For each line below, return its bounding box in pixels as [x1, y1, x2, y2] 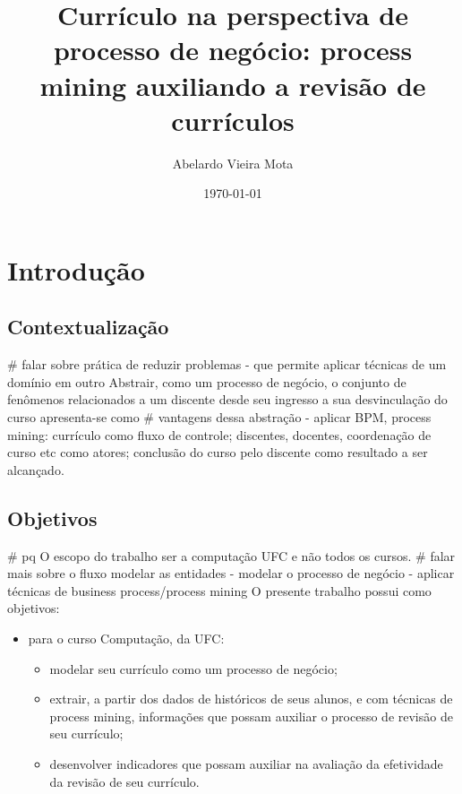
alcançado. [7, 460, 64, 479]
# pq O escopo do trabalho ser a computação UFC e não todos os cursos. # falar [7, 546, 456, 565]
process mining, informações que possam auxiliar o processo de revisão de [49, 706, 453, 725]
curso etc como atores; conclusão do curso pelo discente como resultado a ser [7, 443, 428, 462]
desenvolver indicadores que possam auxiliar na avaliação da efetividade [49, 754, 443, 772]
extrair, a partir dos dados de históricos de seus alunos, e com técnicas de [49, 689, 453, 708]
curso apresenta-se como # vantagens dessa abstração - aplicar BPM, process [7, 408, 432, 427]
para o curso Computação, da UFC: [28, 629, 225, 647]
